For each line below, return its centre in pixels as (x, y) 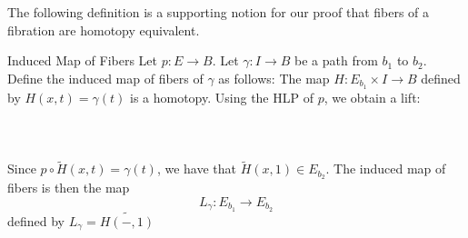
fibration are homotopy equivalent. (104, 30)
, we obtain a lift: (372, 97)
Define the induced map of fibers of (105, 78)
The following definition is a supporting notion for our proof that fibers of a (219, 12)
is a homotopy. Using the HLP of (221, 97)
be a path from (336, 60)
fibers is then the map (69, 188)
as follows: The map (274, 78)
